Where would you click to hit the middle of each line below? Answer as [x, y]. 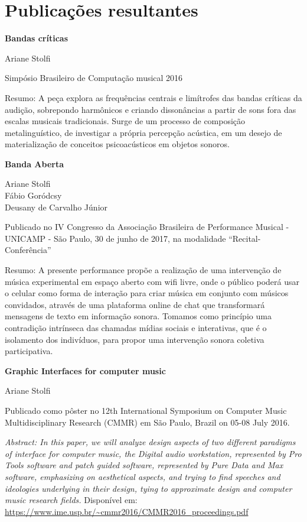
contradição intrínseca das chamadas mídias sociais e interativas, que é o [136, 328]
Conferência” [28, 250]
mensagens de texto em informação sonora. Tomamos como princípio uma [138, 316]
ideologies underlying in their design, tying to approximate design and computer [148, 488]
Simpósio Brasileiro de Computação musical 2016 [94, 78]
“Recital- [245, 238]
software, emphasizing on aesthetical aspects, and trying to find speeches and [143, 476]
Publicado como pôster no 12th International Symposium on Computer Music [146, 410]
